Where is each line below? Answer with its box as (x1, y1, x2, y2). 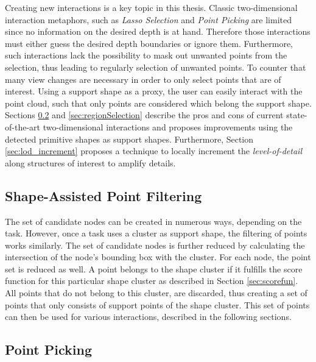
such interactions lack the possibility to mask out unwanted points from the (5, 49, 287, 62)
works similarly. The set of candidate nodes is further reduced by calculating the (5, 238, 305, 251)
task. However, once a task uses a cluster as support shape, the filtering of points (5, 227, 307, 240)
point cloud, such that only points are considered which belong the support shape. (5, 96, 312, 109)
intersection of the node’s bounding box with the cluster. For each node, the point (5, 250, 311, 263)
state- (286, 108, 307, 121)
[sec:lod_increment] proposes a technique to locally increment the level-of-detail (5, 144, 302, 157)
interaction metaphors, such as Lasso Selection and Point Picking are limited (5, 13, 292, 26)
